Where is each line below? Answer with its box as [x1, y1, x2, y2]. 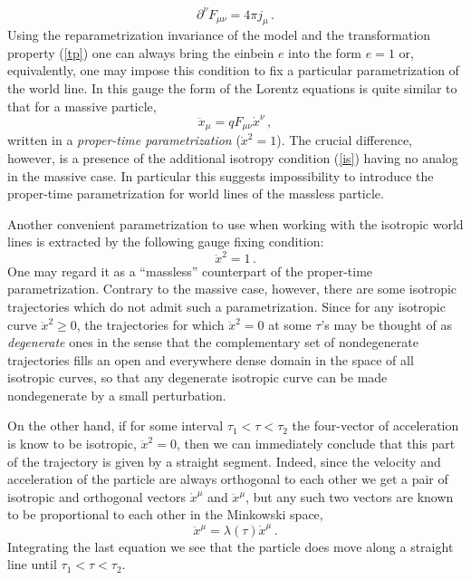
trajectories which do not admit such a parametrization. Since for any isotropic [7, 296, 446, 315]
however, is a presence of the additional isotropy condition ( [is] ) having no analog [7, 149, 458, 168]
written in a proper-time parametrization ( [7, 130, 241, 150]
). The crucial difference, [276, 130, 412, 150]
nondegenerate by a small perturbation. [7, 385, 226, 404]
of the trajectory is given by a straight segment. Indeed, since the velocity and [7, 451, 441, 470]
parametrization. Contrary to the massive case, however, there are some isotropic [7, 279, 457, 298]
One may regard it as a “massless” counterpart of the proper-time [7, 261, 373, 280]
